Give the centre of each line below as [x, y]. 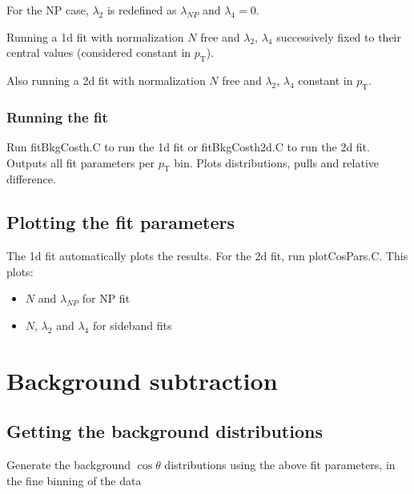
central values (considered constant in [99, 52]
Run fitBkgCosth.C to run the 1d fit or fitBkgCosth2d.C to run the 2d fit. [188, 147]
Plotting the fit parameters [121, 222]
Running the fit [57, 116]
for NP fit [106, 298]
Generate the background [68, 465]
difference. [31, 179]
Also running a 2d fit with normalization [106, 80]
